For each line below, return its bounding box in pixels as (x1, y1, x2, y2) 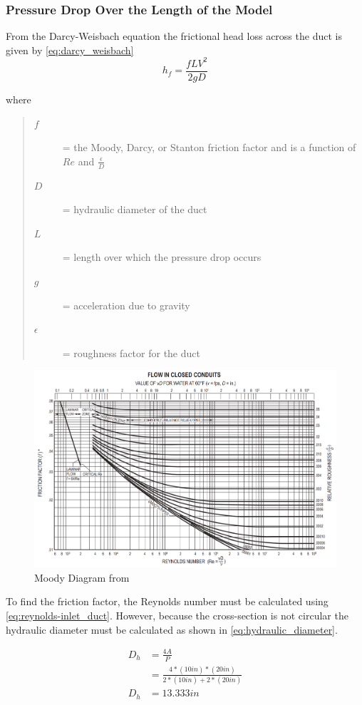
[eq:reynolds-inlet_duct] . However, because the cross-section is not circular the (6, 607, 348, 622)
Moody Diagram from (34, 570, 130, 585)
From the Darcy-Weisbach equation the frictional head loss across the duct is (6, 29, 342, 43)
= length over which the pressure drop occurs (62, 249, 262, 264)
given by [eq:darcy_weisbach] (6, 42, 134, 57)
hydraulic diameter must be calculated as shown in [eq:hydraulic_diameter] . (6, 622, 338, 637)
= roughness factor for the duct (62, 345, 200, 360)
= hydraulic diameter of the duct (62, 202, 207, 217)
